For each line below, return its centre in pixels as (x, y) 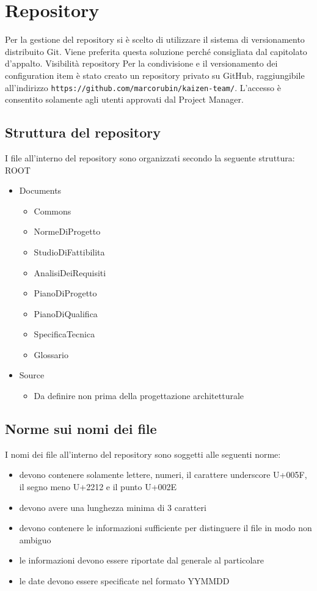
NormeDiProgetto (67, 231)
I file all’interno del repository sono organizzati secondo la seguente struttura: (150, 157)
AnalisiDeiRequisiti (70, 272)
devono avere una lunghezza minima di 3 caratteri (113, 507)
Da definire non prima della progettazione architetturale (139, 396)
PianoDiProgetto (65, 293)
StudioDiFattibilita (69, 251)
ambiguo (35, 539)
